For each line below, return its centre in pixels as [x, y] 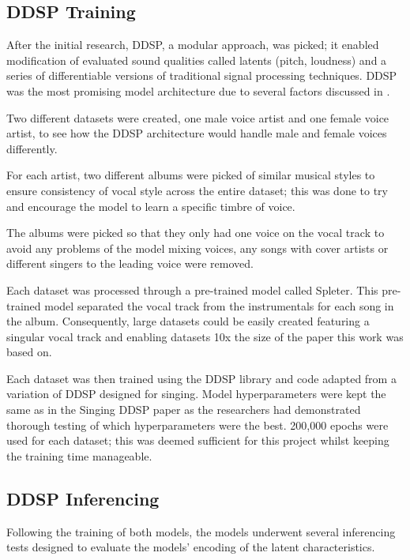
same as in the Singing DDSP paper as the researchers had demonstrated [184, 410]
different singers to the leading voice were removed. [130, 263]
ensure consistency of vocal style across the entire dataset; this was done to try [197, 190]
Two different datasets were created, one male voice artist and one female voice [198, 117]
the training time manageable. [79, 455]
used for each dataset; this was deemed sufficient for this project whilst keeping [198, 440]
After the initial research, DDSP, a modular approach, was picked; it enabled [193, 45]
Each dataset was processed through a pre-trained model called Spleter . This [192, 289]
